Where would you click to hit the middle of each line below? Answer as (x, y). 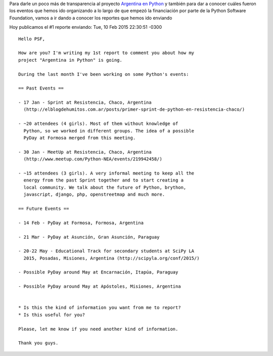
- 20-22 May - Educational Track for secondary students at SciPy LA (106, 251)
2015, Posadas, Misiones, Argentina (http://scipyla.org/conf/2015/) (111, 258)
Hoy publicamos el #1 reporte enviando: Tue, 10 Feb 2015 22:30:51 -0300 (85, 27)
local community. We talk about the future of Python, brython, (105, 187)
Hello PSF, (32, 39)
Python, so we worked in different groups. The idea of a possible (109, 131)
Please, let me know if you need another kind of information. (98, 329)
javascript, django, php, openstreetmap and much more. (94, 194)
